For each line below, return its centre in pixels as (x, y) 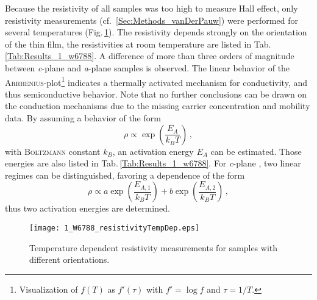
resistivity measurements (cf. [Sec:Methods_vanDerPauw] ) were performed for (151, 20)
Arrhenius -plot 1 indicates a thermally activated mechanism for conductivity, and (156, 81)
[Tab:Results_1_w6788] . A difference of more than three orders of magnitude (150, 56)
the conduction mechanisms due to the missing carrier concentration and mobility (158, 106)
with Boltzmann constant (53, 151)
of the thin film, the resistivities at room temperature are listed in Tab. (138, 44)
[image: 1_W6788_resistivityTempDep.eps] (115, 228)
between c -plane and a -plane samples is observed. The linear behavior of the (148, 67)
